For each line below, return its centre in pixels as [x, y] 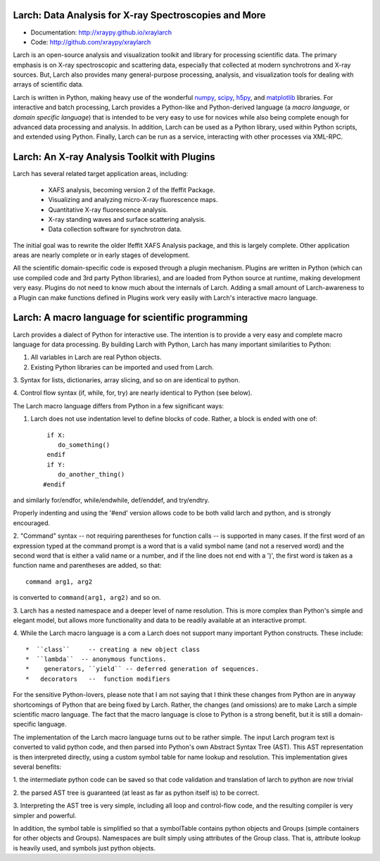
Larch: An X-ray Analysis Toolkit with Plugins [114, 157]
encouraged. [32, 523]
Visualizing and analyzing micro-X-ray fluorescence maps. [133, 200]
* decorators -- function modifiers [98, 679]
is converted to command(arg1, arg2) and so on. [87, 598]
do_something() [84, 445]
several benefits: [37, 767]
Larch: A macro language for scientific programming [130, 318]
